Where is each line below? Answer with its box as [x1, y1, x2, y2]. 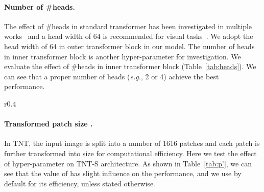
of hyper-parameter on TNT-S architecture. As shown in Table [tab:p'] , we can [4, 158, 252, 168]
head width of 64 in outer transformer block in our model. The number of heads [4, 40, 255, 51]
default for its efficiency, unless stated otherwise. [4, 178, 156, 188]
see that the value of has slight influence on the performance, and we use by [4, 168, 242, 179]
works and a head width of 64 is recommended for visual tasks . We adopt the [4, 31, 253, 41]
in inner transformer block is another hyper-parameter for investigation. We [4, 51, 241, 61]
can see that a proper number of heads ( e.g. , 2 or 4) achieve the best [4, 71, 219, 81]
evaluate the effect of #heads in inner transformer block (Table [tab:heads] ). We [4, 61, 256, 72]
